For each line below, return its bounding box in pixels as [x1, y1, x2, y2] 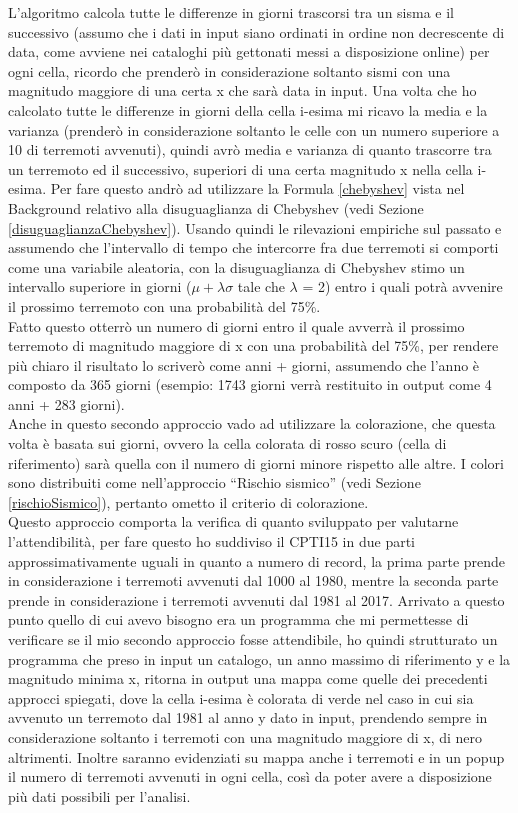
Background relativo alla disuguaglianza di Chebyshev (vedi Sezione [8, 197, 424, 218]
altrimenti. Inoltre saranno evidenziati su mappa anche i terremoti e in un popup [8, 746, 505, 767]
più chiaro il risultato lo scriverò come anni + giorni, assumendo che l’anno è [8, 354, 480, 375]
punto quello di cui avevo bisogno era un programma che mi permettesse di [8, 609, 469, 630]
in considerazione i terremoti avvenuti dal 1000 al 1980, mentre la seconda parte [8, 570, 499, 591]
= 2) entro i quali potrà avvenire [302, 276, 503, 297]
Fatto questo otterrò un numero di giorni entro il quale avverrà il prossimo [8, 315, 465, 336]
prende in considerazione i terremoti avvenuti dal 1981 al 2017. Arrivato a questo [8, 589, 505, 610]
